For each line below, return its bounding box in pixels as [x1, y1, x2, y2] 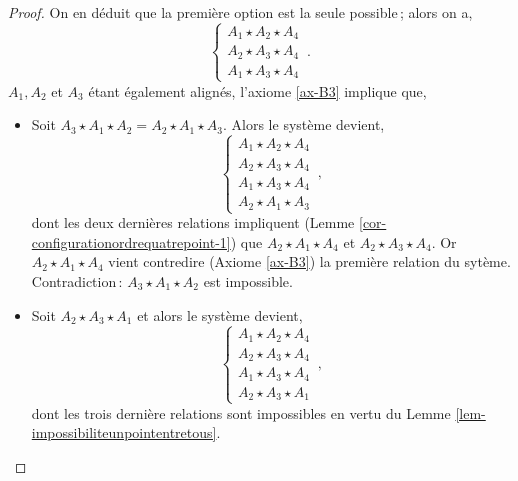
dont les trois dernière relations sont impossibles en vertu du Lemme [31, 402, 451, 423]
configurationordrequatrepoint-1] [31, 231, 231, 252]
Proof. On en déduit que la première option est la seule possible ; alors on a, [8, 2, 473, 22]
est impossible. [203, 270, 293, 291]
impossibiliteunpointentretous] [31, 422, 217, 443]
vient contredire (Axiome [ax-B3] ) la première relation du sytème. [108, 251, 511, 272]
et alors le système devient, [137, 304, 303, 325]
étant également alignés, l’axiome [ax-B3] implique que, [88, 80, 427, 101]
